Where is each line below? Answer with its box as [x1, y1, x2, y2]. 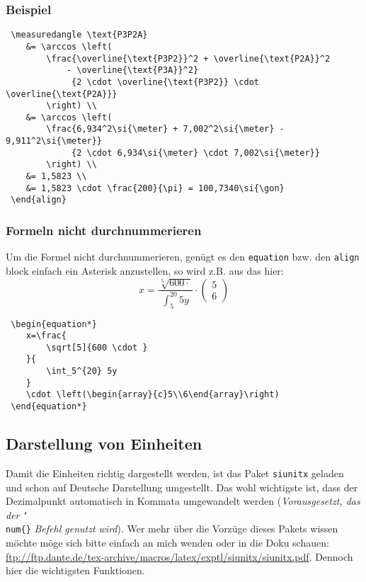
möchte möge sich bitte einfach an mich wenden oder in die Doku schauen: [6, 535, 329, 550]
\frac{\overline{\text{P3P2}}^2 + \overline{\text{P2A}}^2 [46, 53, 331, 64]
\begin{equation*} [11, 319, 97, 329]
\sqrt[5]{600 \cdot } [46, 342, 148, 353]
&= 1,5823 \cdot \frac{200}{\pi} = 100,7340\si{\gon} [25, 183, 285, 193]
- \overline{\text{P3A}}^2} [66, 65, 199, 76]
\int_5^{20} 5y [46, 366, 118, 377]
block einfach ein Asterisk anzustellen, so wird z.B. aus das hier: [6, 263, 284, 278]
